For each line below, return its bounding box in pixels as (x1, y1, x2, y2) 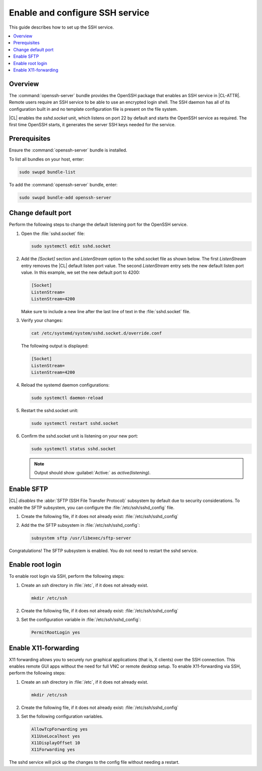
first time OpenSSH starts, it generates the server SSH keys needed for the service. (9, 122, 176, 128)
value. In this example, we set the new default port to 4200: (21, 269, 140, 275)
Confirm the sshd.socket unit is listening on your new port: (21, 433, 138, 439)
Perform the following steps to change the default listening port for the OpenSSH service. (9, 221, 188, 228)
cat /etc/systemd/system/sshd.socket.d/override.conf (31, 331, 162, 336)
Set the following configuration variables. (21, 714, 104, 720)
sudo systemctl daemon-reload (31, 395, 103, 401)
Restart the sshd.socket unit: (21, 408, 79, 414)
